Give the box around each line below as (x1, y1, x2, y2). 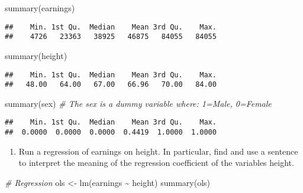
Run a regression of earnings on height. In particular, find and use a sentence (18, 145, 298, 157)
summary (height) (5, 49, 67, 61)
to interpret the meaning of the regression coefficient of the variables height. (18, 156, 294, 169)
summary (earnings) (5, 2, 75, 14)
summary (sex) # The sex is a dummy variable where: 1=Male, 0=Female (5, 97, 272, 109)
